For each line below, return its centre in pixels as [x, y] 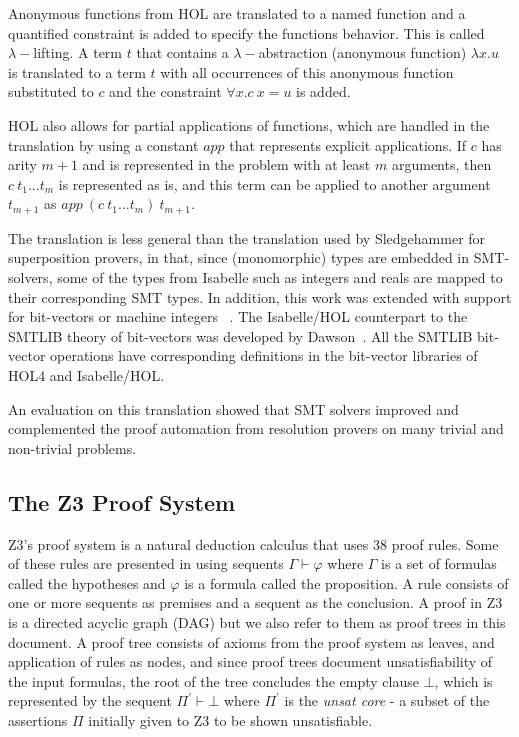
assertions [38, 719]
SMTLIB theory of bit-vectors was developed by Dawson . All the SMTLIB [240, 335]
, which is [463, 680]
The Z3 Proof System [122, 501]
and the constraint [165, 91]
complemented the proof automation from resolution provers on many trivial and [256, 428]
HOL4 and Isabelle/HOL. [86, 374]
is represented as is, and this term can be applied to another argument [274, 183]
